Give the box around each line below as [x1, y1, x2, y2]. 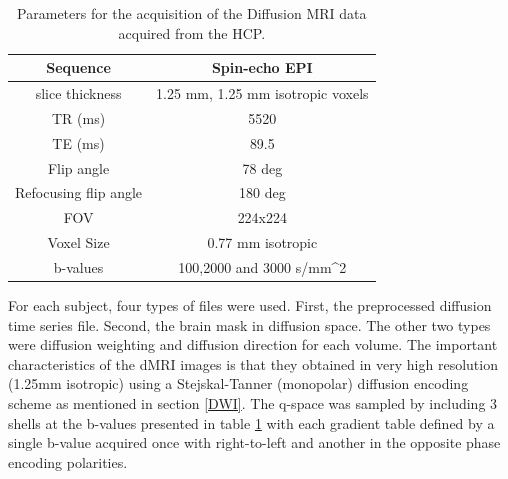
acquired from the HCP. [118, 22, 266, 43]
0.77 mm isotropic [207, 232, 318, 253]
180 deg [238, 182, 286, 203]
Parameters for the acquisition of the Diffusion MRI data [17, 3, 367, 23]
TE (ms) [52, 132, 105, 153]
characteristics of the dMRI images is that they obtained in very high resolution [8, 353, 498, 374]
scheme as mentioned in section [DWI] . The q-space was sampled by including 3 [8, 393, 498, 413]
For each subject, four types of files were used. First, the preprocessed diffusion [8, 295, 492, 316]
